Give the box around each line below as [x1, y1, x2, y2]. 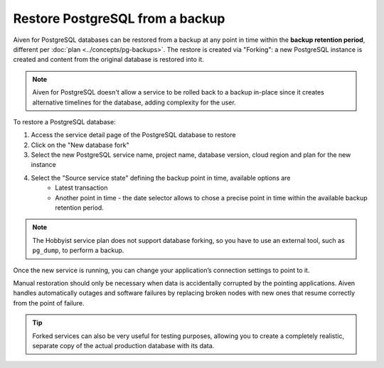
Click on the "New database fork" [31, 141, 129, 149]
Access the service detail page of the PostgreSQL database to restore [31, 131, 236, 139]
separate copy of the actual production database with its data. [32, 341, 215, 350]
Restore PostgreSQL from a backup [13, 11, 225, 26]
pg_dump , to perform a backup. [32, 246, 124, 255]
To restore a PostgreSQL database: [13, 117, 117, 126]
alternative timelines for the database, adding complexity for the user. [32, 98, 236, 107]
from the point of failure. [13, 298, 85, 307]
